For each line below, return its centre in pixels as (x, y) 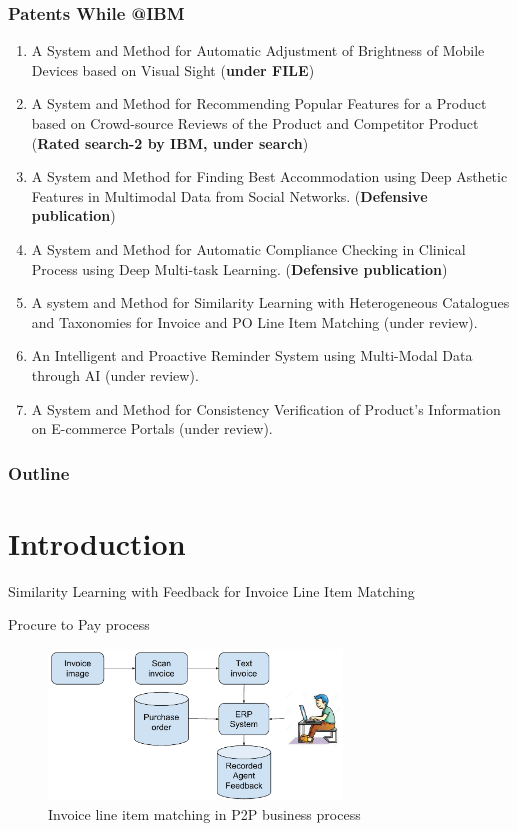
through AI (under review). (115, 374)
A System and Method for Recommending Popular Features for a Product (259, 103)
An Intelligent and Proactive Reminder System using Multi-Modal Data (252, 355)
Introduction (97, 542)
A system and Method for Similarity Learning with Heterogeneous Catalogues (270, 302)
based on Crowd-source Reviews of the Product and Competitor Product (255, 123)
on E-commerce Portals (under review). (152, 428)
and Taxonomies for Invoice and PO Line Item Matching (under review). (254, 321)
